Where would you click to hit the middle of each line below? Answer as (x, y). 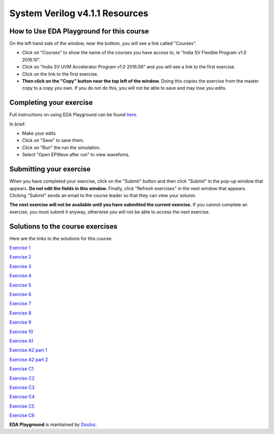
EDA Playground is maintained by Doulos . (53, 425)
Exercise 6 (20, 294)
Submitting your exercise (50, 169)
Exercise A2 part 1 (28, 350)
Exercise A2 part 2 (29, 359)
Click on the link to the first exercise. (60, 74)
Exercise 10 (21, 332)
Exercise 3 (20, 266)
